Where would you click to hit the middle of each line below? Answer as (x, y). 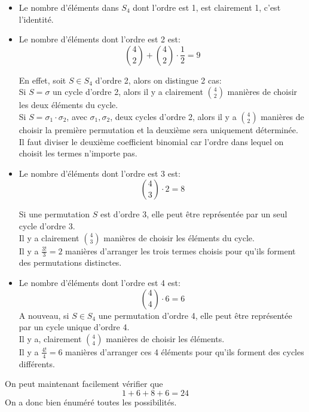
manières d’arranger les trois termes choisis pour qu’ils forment (180, 250)
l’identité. (36, 19)
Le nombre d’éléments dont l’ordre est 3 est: (100, 173)
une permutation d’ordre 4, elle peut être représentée (195, 315)
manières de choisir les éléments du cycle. (179, 237)
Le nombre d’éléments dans (69, 7)
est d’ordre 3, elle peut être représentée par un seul (194, 214)
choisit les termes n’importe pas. (78, 153)
